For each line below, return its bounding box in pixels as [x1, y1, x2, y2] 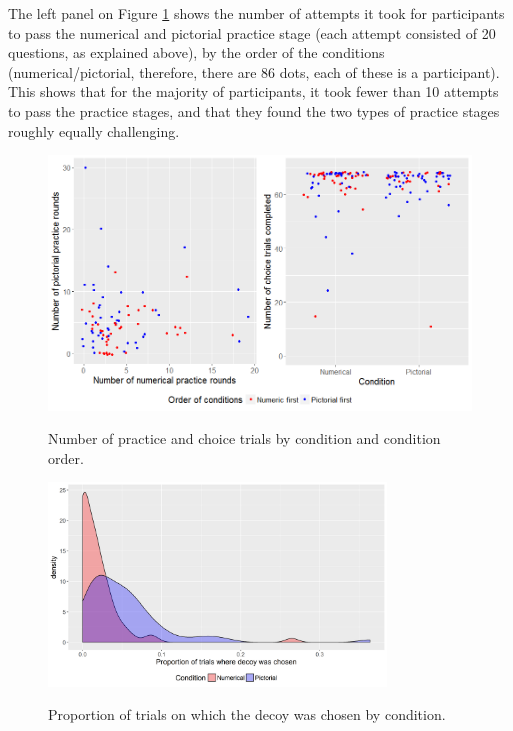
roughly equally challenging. [8, 120, 180, 141]
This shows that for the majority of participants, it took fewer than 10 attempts [8, 81, 499, 102]
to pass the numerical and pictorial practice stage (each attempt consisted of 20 [8, 22, 496, 43]
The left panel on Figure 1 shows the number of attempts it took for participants [8, 3, 505, 23]
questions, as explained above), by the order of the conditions [8, 42, 385, 63]
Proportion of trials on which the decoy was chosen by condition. [48, 704, 446, 725]
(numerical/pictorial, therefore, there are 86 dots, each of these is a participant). [8, 61, 500, 82]
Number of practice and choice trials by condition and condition [48, 428, 441, 449]
